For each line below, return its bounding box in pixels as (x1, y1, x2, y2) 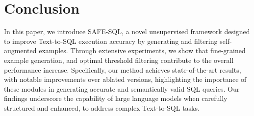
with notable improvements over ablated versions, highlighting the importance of (4, 74, 247, 84)
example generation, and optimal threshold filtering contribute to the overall (4, 55, 234, 65)
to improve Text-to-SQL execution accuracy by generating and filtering (4, 36, 218, 46)
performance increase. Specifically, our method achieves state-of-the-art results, (4, 64, 241, 75)
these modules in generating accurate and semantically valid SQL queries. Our (4, 83, 240, 94)
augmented (4, 45, 37, 56)
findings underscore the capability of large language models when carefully (4, 93, 228, 103)
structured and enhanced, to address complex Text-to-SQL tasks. (4, 102, 200, 113)
